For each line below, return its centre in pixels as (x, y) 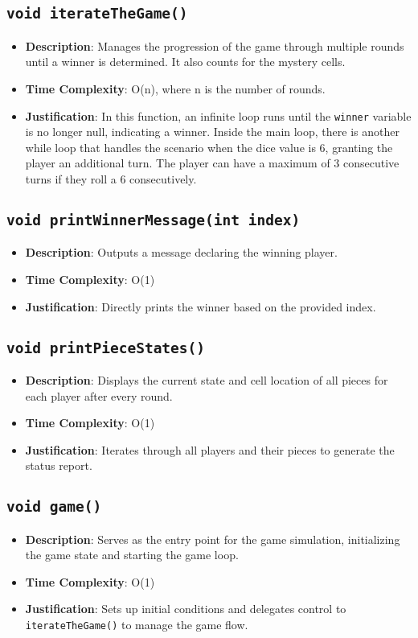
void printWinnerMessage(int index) (154, 220)
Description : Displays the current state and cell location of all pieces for (207, 379)
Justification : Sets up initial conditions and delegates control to (186, 609)
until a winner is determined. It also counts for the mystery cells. (185, 62)
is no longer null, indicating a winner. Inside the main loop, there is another (212, 132)
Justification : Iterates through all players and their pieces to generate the (210, 449)
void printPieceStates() (106, 348)
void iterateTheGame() (97, 14)
